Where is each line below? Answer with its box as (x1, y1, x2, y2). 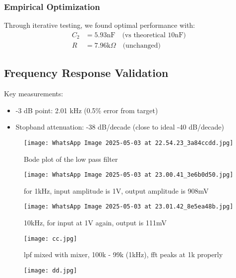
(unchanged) (122, 42, 161, 49)
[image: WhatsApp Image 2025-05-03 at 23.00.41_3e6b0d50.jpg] (24, 171, 234, 179)
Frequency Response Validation (4, 65, 169, 80)
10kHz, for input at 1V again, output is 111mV (24, 217, 167, 228)
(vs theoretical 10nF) (122, 31, 186, 39)
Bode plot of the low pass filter (24, 153, 118, 164)
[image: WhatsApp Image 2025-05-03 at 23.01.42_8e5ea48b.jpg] (24, 203, 234, 210)
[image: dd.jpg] (24, 267, 77, 274)
